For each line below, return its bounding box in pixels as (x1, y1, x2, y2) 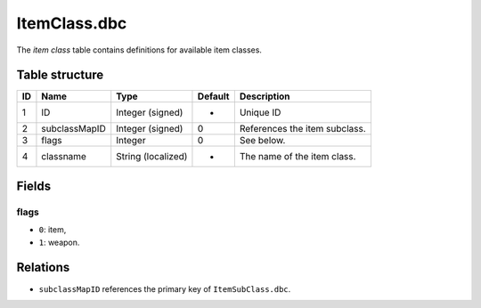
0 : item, (38, 224, 67, 235)
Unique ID (239, 107, 281, 119)
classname (41, 150, 86, 163)
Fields (16, 178, 52, 193)
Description (239, 90, 290, 102)
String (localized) (116, 150, 188, 163)
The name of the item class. (239, 150, 356, 163)
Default (197, 90, 230, 102)
